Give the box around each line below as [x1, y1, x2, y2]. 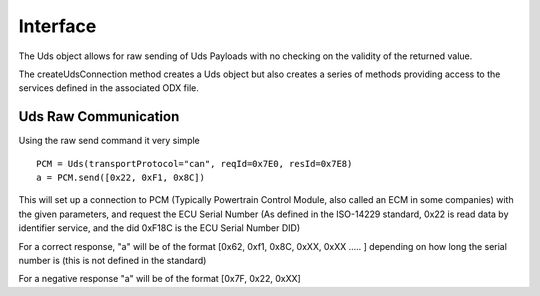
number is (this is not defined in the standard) [18, 254, 207, 266]
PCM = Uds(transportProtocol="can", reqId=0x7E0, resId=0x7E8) [36, 158, 353, 169]
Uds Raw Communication [18, 108, 180, 125]
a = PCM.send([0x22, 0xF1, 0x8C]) [36, 172, 205, 184]
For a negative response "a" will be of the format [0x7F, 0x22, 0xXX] [18, 273, 302, 285]
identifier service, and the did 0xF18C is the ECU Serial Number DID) [18, 222, 300, 234]
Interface [18, 15, 97, 37]
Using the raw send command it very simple [18, 135, 200, 147]
